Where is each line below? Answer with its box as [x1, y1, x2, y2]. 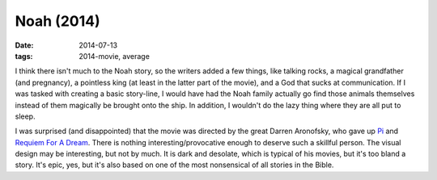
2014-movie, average [78, 51, 150, 61]
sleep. [15, 111, 36, 121]
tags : [15, 51, 33, 61]
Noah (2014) [15, 12, 100, 30]
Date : [15, 40, 34, 50]
